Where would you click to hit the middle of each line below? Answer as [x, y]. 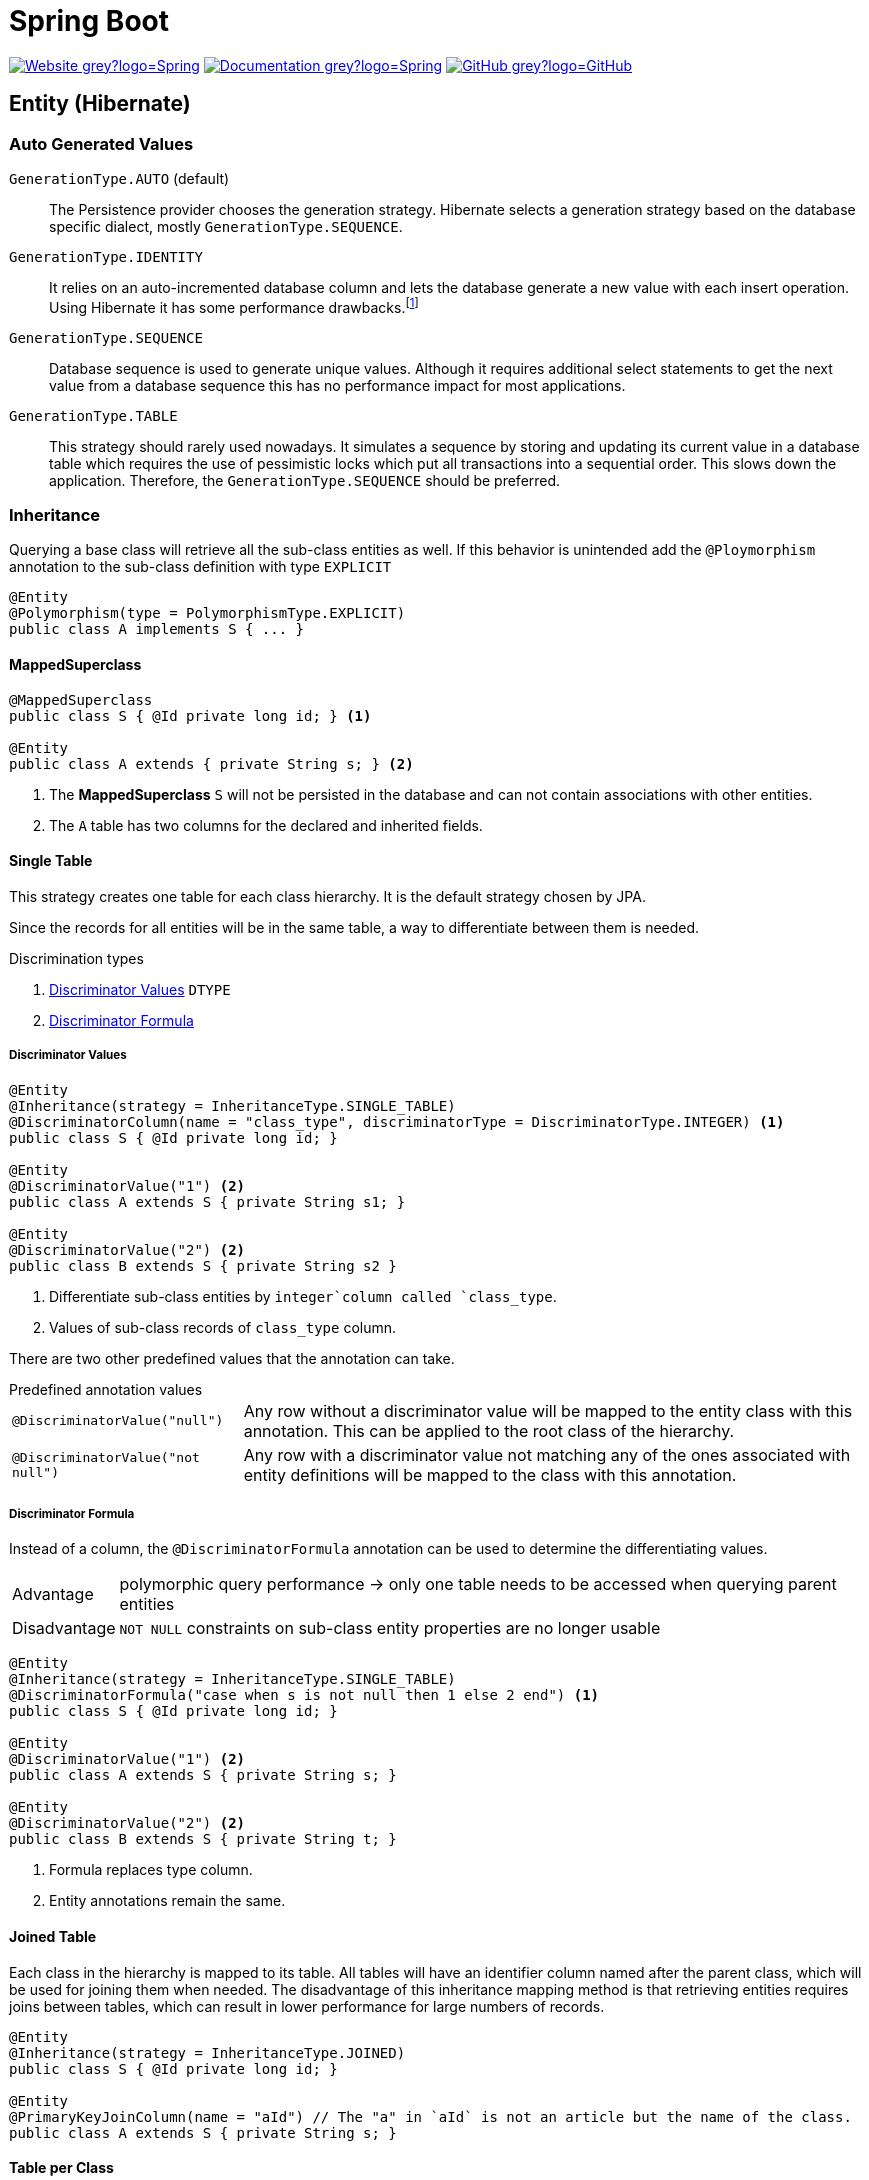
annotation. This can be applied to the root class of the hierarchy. [489, 1430]
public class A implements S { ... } [157, 629]
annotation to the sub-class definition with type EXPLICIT [200, 567]
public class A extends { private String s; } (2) [211, 763]
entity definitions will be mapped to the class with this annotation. [490, 1474]
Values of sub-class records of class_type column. [223, 1327]
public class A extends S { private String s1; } [207, 1201]
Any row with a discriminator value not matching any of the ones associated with [547, 1454]
